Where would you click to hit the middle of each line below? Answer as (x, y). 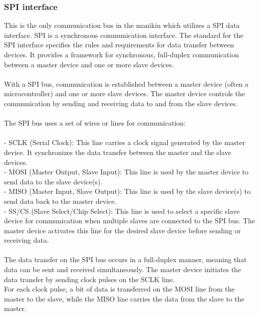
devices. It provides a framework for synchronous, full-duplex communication (122, 54)
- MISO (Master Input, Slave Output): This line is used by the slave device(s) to (127, 191)
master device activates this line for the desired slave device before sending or (123, 230)
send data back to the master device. (60, 201)
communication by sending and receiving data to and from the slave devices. (121, 103)
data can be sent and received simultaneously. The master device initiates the (123, 269)
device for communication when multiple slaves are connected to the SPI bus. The (129, 221)
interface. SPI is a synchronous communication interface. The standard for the (124, 35)
